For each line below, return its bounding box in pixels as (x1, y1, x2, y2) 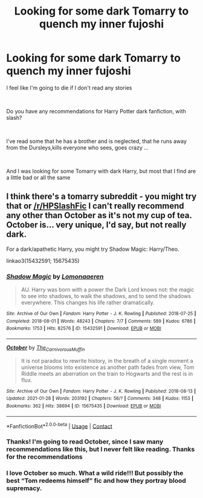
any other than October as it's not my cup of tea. (6, 210, 192, 221)
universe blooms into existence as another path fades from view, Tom (21, 364, 195, 371)
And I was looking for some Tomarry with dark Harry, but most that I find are (6, 167, 196, 174)
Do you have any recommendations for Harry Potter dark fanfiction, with (6, 107, 186, 115)
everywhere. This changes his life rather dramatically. (21, 299, 155, 307)
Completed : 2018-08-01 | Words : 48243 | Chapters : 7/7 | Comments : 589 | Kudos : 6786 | (6, 318, 196, 324)
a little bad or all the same (6, 174, 71, 181)
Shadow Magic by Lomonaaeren (6, 272, 104, 281)
